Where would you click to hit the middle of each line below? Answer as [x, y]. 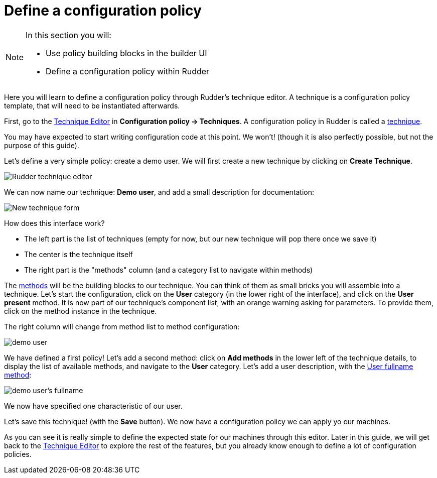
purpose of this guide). [42, 145]
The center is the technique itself [79, 254]
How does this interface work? [54, 223]
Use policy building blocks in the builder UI [126, 53]
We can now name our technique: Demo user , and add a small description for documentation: [159, 192]
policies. [18, 454]
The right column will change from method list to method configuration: [122, 326]
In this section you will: [68, 35]
